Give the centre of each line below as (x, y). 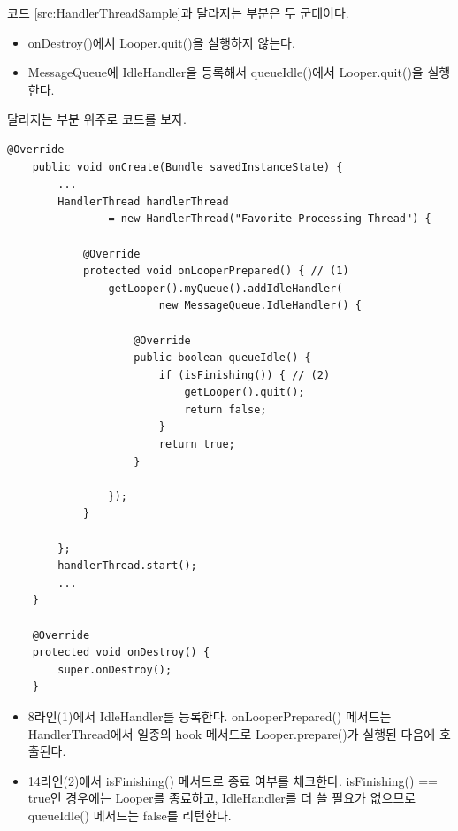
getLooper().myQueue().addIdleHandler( (225, 288)
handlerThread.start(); (127, 566)
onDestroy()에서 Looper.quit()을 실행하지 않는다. (161, 42)
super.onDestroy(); (115, 669)
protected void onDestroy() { (121, 653)
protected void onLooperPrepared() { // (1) (216, 271)
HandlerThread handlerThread (143, 201)
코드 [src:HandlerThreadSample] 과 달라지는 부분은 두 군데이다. (178, 12)
